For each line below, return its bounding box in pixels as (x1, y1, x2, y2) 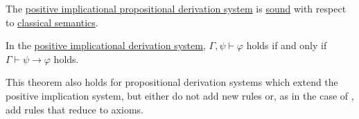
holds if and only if (246, 38, 327, 53)
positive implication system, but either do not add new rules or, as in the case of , (6, 88, 354, 102)
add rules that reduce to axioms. (6, 102, 143, 116)
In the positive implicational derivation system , (6, 38, 206, 53)
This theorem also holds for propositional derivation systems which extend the (6, 75, 338, 89)
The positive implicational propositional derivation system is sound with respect (6, 1, 347, 15)
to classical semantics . (6, 15, 98, 29)
